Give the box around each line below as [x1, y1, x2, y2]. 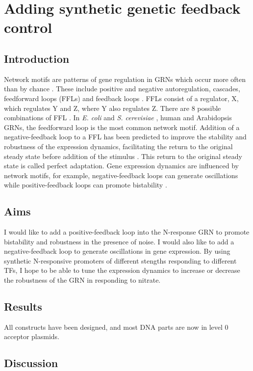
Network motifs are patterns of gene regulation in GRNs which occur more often [4, 74, 246, 84]
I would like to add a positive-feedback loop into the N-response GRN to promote [4, 227, 250, 237]
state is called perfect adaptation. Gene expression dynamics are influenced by [4, 160, 239, 171]
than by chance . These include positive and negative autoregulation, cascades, [4, 83, 240, 94]
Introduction [4, 51, 70, 66]
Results [4, 299, 42, 314]
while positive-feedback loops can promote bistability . [4, 180, 167, 190]
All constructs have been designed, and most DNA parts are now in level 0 [4, 321, 228, 332]
